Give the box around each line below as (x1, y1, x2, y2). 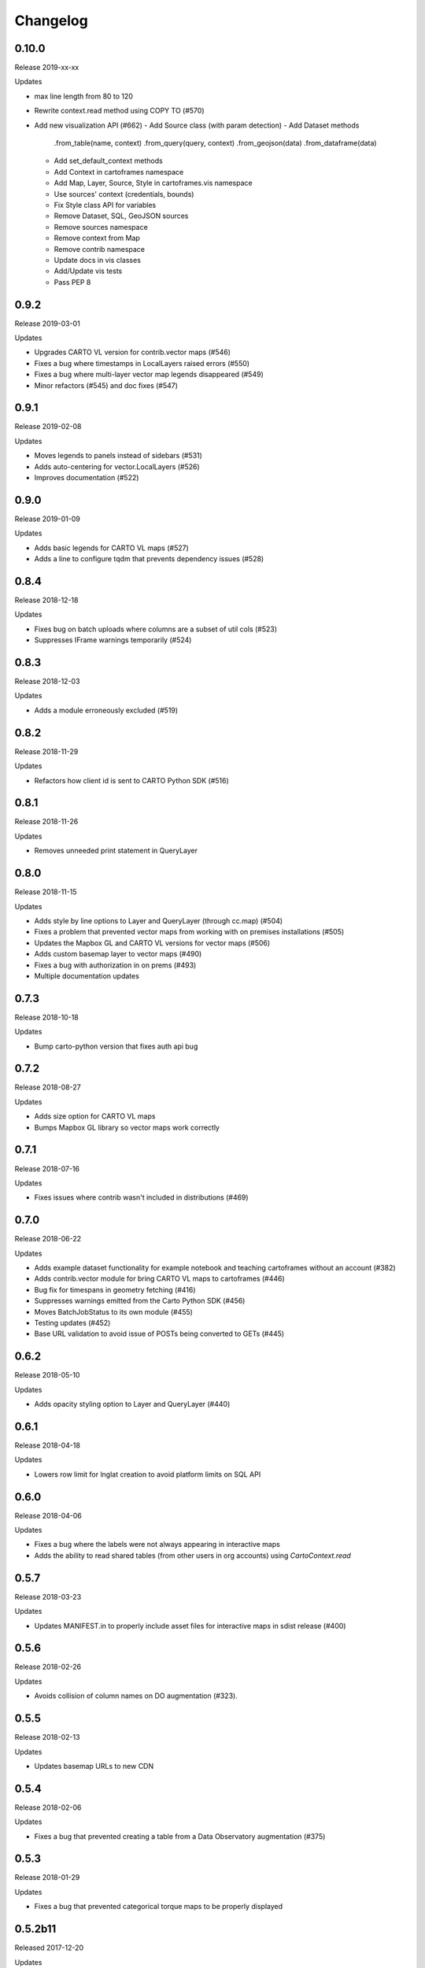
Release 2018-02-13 (14, 1733, 80, 1742)
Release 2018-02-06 (14, 1803, 82, 1812)
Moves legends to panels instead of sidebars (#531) (34, 451, 202, 461)
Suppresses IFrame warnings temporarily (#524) (34, 635, 192, 645)
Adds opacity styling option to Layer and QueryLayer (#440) (34, 1400, 231, 1409)
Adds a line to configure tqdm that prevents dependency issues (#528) (34, 554, 264, 564)
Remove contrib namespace (54, 244, 146, 253)
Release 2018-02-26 (14, 1662, 82, 1672)
